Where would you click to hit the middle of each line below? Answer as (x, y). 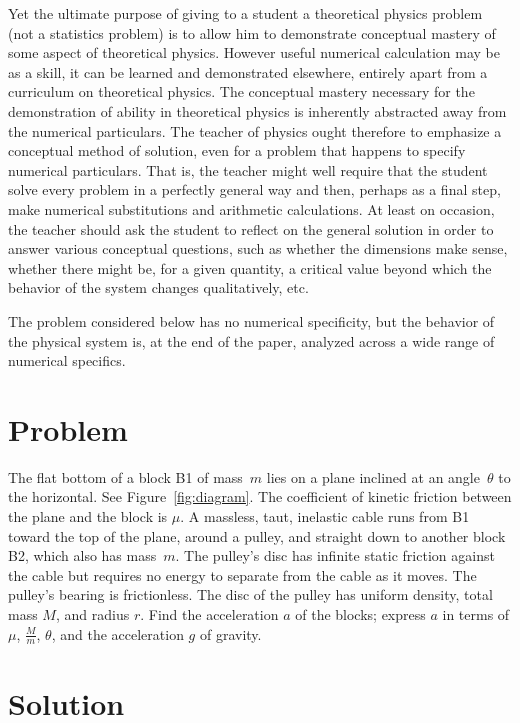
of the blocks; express (360, 613)
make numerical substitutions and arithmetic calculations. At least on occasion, (251, 208)
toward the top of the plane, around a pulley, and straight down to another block (257, 535)
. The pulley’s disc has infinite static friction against (335, 555)
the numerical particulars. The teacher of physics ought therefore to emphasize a (255, 130)
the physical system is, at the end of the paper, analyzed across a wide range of (251, 340)
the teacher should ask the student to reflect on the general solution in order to (251, 228)
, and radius (92, 613)
